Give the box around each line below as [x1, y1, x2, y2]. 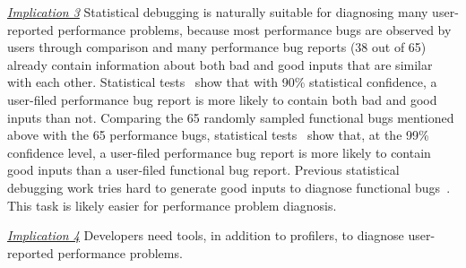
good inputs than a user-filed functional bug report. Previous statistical [7, 160, 400, 179]
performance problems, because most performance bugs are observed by [57, 20, 452, 39]
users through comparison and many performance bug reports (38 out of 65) [7, 38, 427, 56]
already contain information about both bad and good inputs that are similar [7, 55, 433, 73]
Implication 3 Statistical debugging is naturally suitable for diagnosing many [7, 3, 428, 21]
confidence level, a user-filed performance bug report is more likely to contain [7, 143, 431, 161]
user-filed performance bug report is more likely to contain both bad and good [7, 90, 437, 108]
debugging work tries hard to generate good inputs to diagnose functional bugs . [7, 177, 451, 196]
